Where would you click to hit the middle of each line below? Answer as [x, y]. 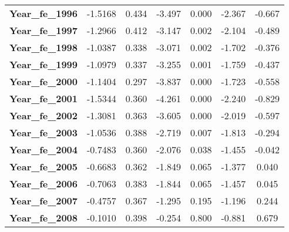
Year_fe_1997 [43, 30]
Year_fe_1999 [43, 64]
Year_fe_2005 [43, 167]
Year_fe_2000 [43, 81]
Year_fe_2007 [43, 201]
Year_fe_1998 [43, 47]
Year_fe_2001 [43, 98]
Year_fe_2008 [43, 218]
